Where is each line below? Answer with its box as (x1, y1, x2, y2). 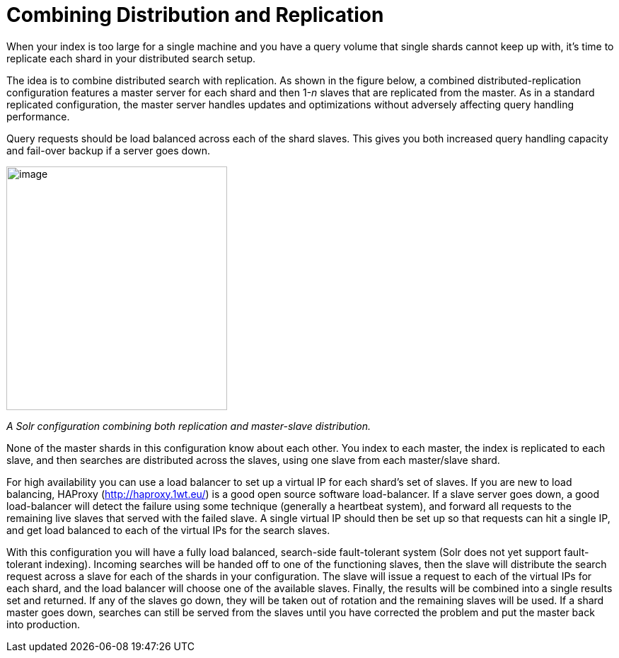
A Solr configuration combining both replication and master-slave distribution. (6, 419, 371, 432)
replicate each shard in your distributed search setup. (6, 52, 256, 64)
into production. (6, 618, 80, 630)
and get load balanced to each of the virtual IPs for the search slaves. (6, 523, 330, 536)
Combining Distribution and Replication (6, 3, 384, 27)
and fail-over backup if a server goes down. (6, 144, 211, 157)
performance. (6, 110, 70, 123)
